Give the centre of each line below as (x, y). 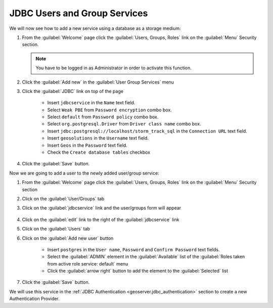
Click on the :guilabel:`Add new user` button (68, 238)
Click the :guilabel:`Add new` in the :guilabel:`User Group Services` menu (98, 82)
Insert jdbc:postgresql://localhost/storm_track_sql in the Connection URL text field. (147, 131)
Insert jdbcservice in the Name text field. (91, 103)
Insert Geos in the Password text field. (87, 145)
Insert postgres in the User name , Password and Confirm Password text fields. (133, 249)
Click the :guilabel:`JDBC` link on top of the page (73, 91)
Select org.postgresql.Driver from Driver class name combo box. (124, 124)
